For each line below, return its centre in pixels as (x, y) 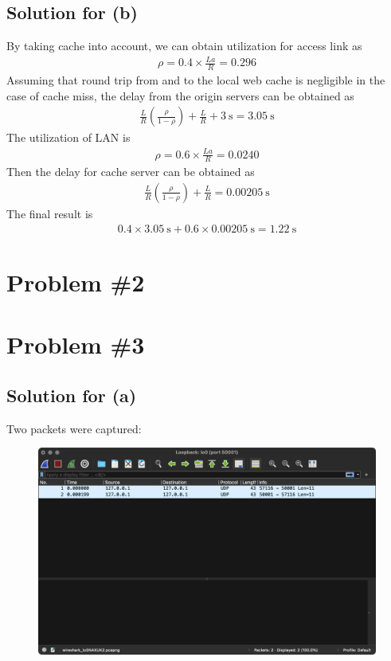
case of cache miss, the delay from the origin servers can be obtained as (180, 95)
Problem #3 (76, 344)
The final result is (50, 213)
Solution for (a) (72, 395)
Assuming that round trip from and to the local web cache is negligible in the (196, 80)
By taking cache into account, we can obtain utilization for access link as (184, 46)
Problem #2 (76, 282)
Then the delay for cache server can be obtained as (131, 172)
